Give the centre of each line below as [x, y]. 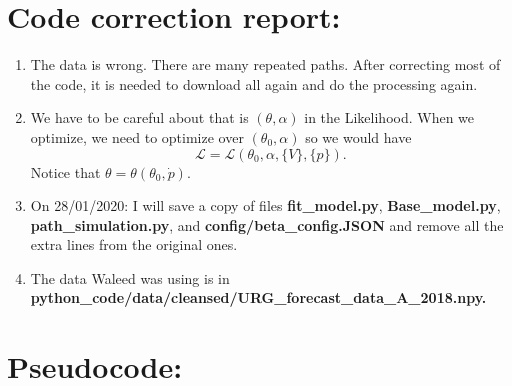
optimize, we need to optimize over [137, 136]
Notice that [65, 171]
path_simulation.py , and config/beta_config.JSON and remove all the [267, 224]
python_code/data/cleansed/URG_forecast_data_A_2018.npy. [258, 297]
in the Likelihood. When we [389, 117]
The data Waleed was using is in [130, 277]
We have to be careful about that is [139, 117]
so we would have [358, 136]
